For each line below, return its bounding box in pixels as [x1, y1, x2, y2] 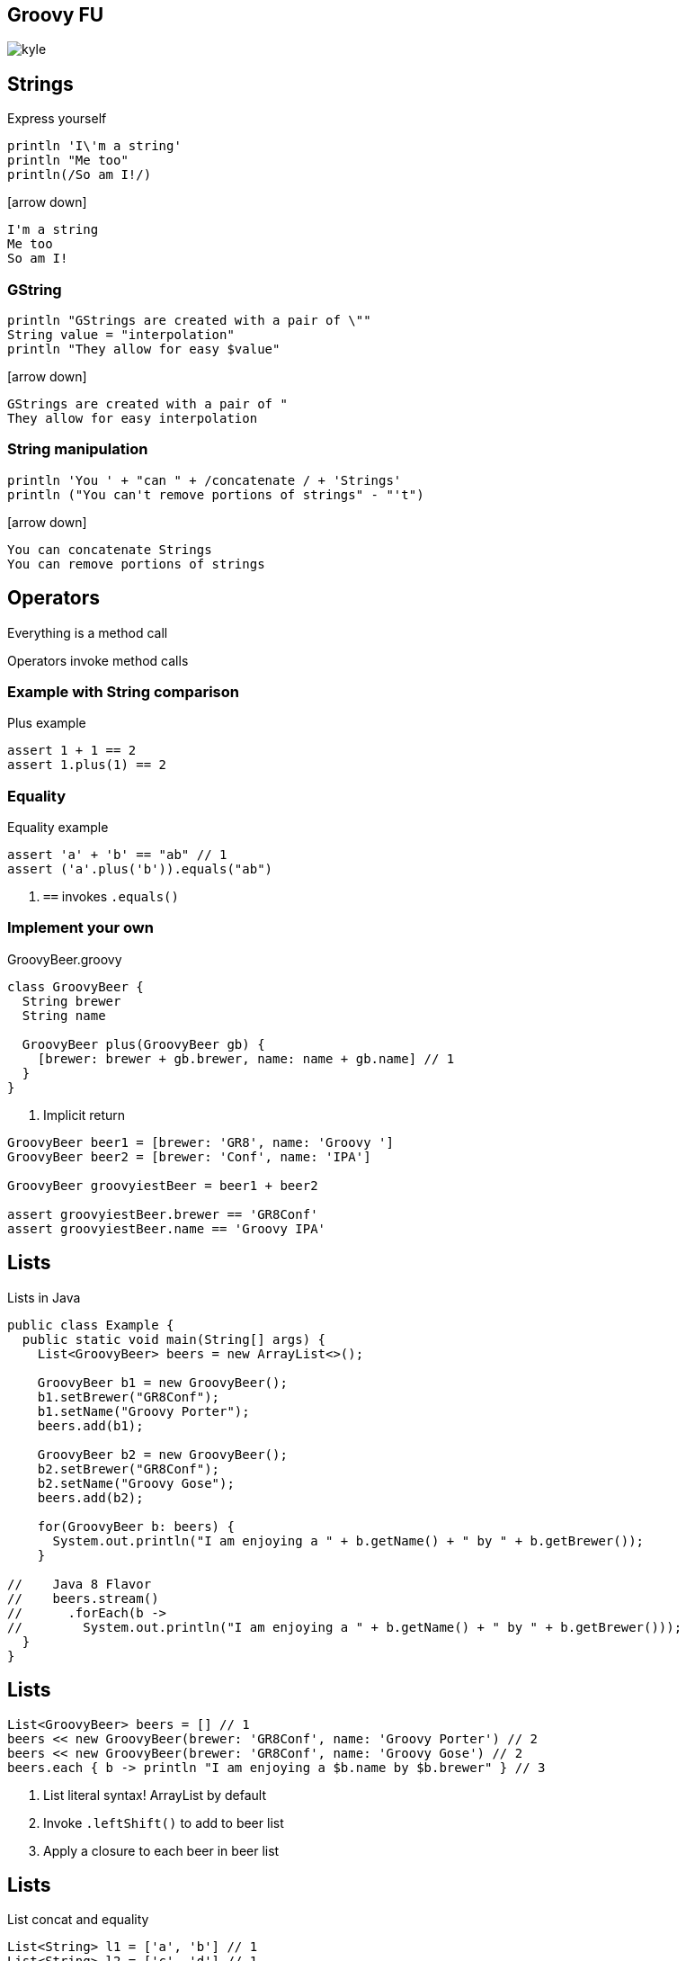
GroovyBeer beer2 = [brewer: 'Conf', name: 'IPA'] [7, 1149, 371, 1164]
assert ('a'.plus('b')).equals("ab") [7, 862, 273, 877]
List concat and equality [7, 1912, 149, 1928]
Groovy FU [7, 4, 104, 26]
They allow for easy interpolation [7, 411, 258, 426]
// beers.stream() [7, 1590, 159, 1606]
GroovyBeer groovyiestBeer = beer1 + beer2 [7, 1177, 318, 1193]
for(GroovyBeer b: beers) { [37, 1518, 235, 1534]
